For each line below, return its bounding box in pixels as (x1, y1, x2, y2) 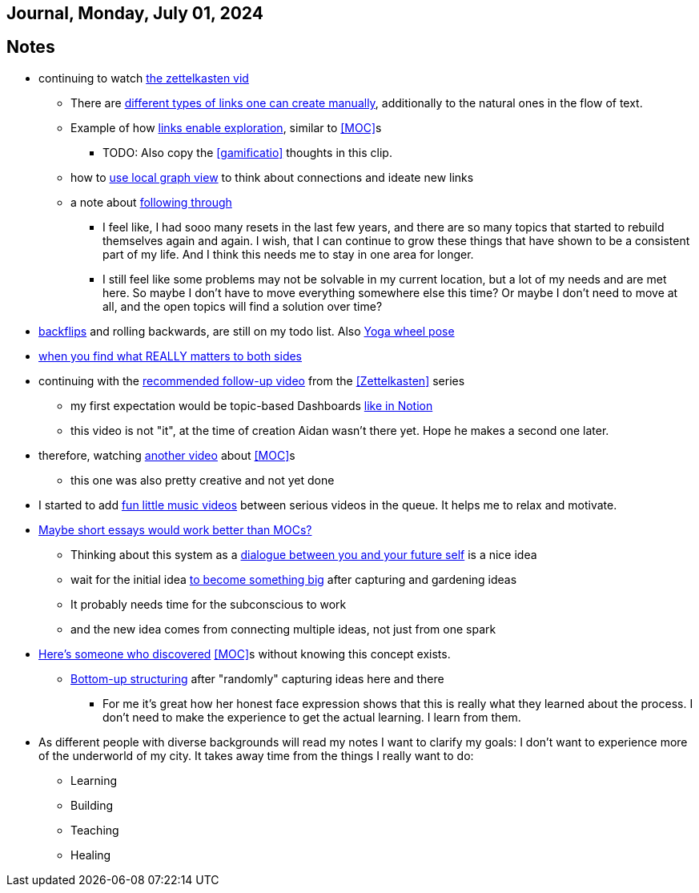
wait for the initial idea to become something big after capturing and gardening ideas (70, 572, 517, 586)
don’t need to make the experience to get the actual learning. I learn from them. (102, 710, 521, 724)
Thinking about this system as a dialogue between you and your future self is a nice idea (70, 547, 537, 561)
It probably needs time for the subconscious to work (70, 597, 347, 611)
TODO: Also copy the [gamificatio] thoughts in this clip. (102, 145, 392, 159)
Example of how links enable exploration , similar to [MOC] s (70, 120, 382, 135)
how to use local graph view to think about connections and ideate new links (70, 170, 474, 184)
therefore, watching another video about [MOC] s (38, 448, 295, 462)
